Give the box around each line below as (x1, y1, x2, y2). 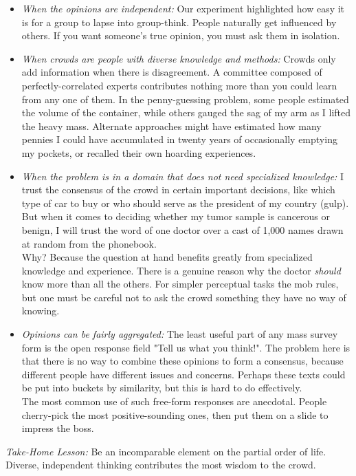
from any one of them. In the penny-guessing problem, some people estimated (21, 91, 349, 106)
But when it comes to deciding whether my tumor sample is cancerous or (21, 209, 331, 224)
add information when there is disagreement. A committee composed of (21, 65, 322, 79)
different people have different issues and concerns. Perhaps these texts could (21, 367, 346, 381)
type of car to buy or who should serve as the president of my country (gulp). (21, 195, 349, 210)
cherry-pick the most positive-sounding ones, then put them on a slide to (21, 407, 329, 422)
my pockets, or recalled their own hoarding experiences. (21, 145, 256, 160)
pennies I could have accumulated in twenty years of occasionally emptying (21, 132, 337, 147)
